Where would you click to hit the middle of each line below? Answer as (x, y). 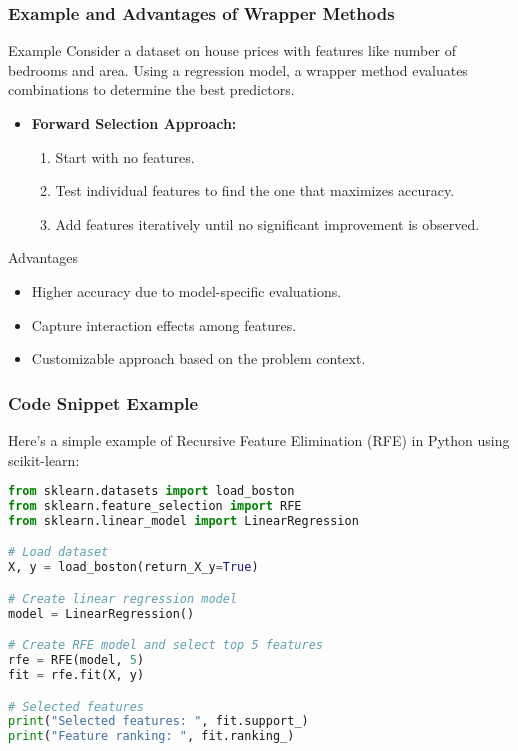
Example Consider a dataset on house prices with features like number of (232, 50)
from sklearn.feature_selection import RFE (155, 506)
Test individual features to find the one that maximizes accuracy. (255, 190)
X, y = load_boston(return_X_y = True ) (133, 567)
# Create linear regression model (123, 598)
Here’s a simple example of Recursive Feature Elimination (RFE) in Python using (259, 439)
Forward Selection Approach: (134, 123)
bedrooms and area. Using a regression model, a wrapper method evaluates (238, 69)
